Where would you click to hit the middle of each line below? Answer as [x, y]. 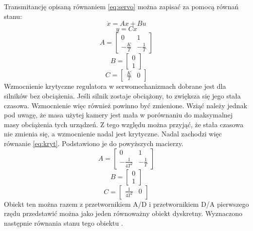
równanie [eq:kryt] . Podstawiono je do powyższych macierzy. [94, 143]
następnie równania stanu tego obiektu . [63, 223]
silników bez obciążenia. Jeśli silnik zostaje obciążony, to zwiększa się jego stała [122, 96]
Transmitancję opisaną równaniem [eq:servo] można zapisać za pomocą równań [121, 6]
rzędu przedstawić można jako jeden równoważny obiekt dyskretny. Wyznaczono [123, 213]
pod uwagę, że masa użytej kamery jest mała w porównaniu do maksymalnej [118, 115]
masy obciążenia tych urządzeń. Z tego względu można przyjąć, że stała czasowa [124, 124]
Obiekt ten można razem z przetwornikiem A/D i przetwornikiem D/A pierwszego [126, 204]
